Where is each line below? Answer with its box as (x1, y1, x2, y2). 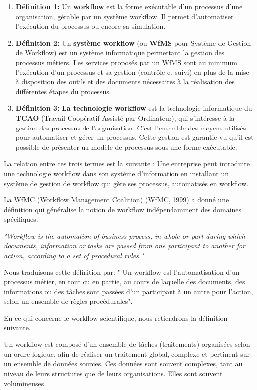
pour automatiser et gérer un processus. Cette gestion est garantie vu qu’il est (15, 132, 254, 142)
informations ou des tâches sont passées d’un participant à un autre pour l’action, (4, 286, 253, 296)
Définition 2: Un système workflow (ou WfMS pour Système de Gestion (15, 37, 251, 48)
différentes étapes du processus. (15, 86, 111, 96)
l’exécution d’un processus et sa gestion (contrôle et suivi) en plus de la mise (15, 66, 249, 77)
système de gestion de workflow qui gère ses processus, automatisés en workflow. (4, 178, 249, 188)
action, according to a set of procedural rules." (4, 250, 144, 260)
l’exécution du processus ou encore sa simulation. (15, 21, 166, 31)
